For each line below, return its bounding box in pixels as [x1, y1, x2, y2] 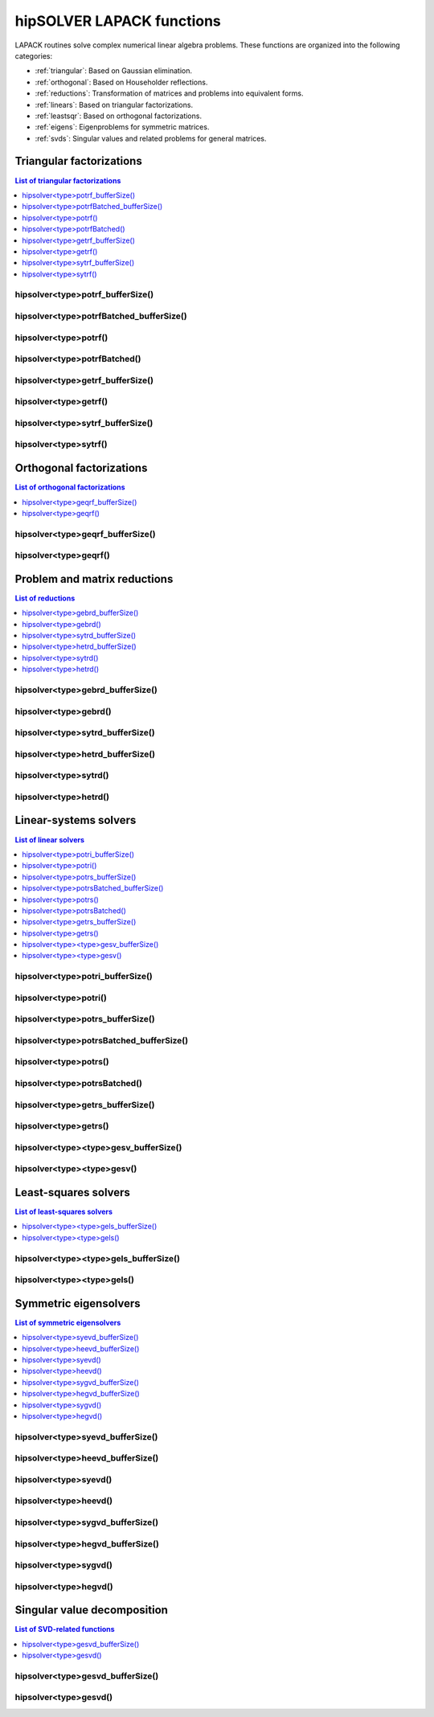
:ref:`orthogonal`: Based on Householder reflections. [35, 77, 208, 87]
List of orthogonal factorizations [14, 482, 125, 492]
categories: [14, 51, 52, 60]
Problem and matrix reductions [14, 572, 174, 586]
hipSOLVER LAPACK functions [14, 12, 221, 30]
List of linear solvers [14, 834, 84, 844]
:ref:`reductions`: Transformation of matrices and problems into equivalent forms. [35, 88, 304, 98]
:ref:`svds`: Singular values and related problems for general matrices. [35, 133, 267, 143]
